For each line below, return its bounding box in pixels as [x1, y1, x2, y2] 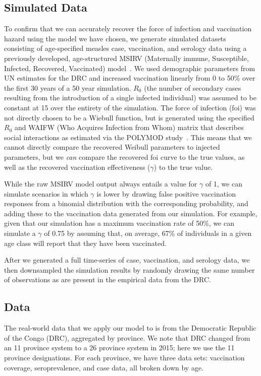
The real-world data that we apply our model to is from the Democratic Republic [4, 323, 256, 333]
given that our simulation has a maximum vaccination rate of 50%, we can [4, 218, 234, 228]
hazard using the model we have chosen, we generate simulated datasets [4, 33, 226, 43]
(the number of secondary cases [144, 82, 241, 93]
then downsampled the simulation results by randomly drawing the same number [4, 264, 255, 275]
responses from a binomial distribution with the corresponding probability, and [4, 198, 248, 209]
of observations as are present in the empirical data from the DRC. [4, 274, 211, 285]
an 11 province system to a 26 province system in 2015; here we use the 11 [4, 342, 235, 353]
